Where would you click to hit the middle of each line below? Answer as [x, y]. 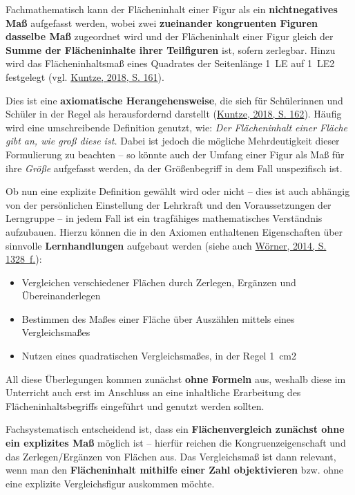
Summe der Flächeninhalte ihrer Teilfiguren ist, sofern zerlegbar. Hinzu [171, 49]
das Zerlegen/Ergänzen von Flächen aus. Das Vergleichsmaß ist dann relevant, [171, 456]
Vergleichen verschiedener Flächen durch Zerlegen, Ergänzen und [159, 282]
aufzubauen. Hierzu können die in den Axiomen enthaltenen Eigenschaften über [174, 231]
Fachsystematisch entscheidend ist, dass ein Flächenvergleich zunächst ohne [175, 429]
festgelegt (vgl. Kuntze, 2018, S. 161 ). [85, 76]
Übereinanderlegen [61, 296]
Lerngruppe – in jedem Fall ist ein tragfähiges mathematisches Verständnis [164, 218]
